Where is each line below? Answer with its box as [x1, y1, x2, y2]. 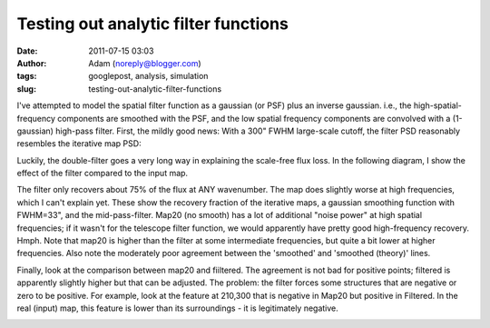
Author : [16, 57, 47, 68]
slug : [16, 83, 36, 94]
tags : [16, 71, 37, 82]
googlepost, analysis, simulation [88, 71, 209, 82]
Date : [16, 45, 38, 56]
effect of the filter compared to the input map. [16, 168, 189, 179]
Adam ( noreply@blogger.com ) [88, 57, 201, 68]
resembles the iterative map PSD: [16, 138, 142, 149]
